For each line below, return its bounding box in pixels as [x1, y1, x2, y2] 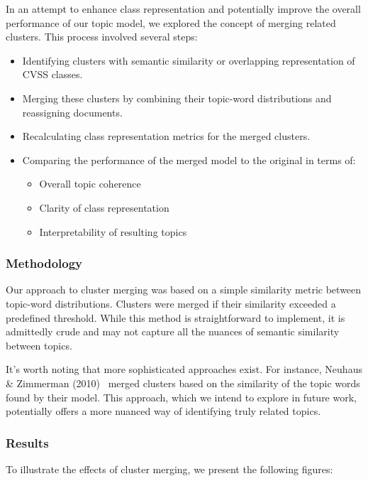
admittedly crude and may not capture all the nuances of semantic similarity [6, 324, 340, 339]
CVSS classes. [22, 67, 83, 82]
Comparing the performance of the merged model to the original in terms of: [22, 152, 356, 167]
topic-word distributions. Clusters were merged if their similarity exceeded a [6, 296, 336, 310]
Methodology [6, 254, 83, 272]
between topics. [6, 337, 72, 352]
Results [6, 433, 49, 451]
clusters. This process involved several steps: [6, 29, 198, 44]
